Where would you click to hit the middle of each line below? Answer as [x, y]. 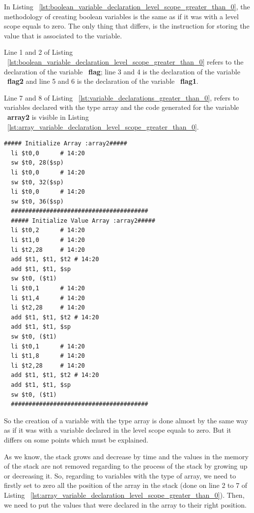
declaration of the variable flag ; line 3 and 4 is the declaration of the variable [122, 71]
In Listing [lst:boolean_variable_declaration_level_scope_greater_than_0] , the [127, 6]
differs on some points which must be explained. [76, 439]
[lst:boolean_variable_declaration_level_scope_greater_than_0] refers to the [126, 61]
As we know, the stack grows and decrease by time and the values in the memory [126, 456]
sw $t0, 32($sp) [37, 182]
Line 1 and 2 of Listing [39, 52]
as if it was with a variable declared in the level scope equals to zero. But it [118, 430]
